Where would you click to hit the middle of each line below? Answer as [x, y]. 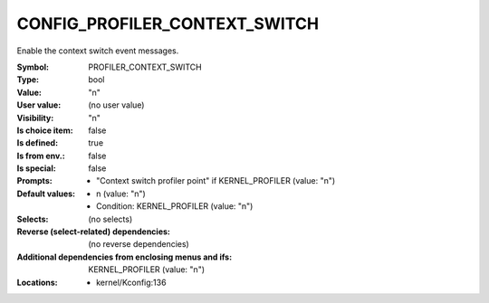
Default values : [46, 194]
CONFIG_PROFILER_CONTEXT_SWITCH [168, 24]
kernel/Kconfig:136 [131, 282]
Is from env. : [41, 156]
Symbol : [33, 67]
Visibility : [35, 118]
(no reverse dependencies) [139, 244]
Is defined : [38, 143]
